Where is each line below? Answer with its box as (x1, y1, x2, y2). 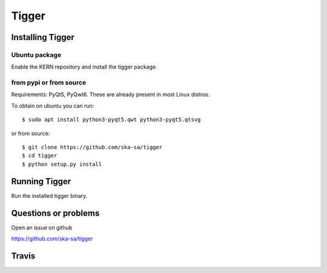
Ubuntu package (11, 50, 62, 59)
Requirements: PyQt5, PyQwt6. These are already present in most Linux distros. (11, 91, 210, 98)
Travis (11, 251, 36, 261)
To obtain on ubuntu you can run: (11, 102, 94, 109)
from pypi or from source (11, 79, 87, 87)
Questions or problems (11, 208, 100, 218)
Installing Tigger (11, 32, 75, 42)
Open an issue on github (11, 224, 73, 231)
